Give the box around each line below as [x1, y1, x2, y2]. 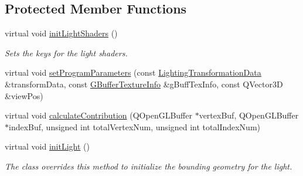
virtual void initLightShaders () [5, 27, 118, 39]
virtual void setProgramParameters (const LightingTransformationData [5, 66, 261, 79]
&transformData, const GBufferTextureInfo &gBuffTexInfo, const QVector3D [5, 77, 283, 90]
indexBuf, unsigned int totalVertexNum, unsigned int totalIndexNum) [9, 120, 261, 133]
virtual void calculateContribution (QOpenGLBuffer [5, 109, 192, 121]
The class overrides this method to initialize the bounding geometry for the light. [5, 160, 292, 172]
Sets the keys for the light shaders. [5, 46, 128, 59]
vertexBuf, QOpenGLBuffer [199, 109, 299, 121]
